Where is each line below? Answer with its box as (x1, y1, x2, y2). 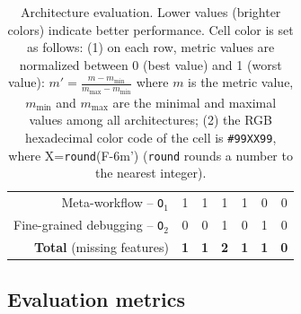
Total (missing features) (34, 238, 169, 256)
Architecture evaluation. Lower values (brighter (20, 3, 281, 21)
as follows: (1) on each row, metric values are (27, 38, 275, 57)
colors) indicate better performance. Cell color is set (7, 20, 294, 39)
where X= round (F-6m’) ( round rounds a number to (8, 145, 293, 164)
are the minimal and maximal (112, 92, 277, 111)
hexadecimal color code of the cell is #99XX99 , (25, 128, 277, 147)
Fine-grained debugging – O (13, 215, 164, 234)
